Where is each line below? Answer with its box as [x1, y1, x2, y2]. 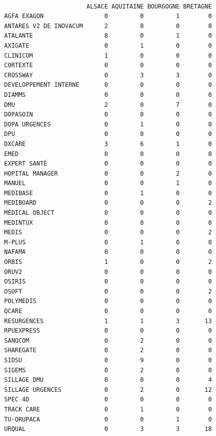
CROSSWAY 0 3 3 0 [4, 71, 212, 79]
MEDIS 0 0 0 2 [4, 229, 212, 236]
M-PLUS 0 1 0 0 [4, 238, 212, 246]
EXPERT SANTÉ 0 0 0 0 [4, 160, 212, 168]
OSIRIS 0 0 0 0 [4, 278, 212, 285]
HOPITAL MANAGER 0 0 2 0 [4, 170, 212, 177]
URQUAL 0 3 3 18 [4, 425, 212, 433]
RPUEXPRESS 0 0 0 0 [4, 327, 212, 335]
